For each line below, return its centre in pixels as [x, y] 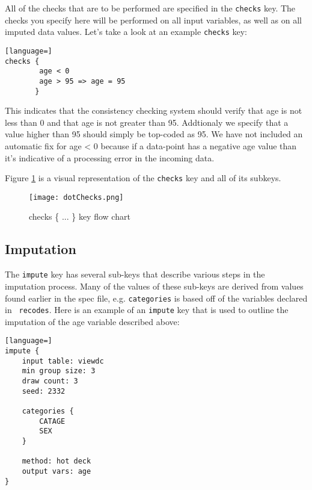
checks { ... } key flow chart [80, 216]
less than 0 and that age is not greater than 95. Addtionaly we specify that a [147, 122]
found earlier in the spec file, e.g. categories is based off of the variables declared [156, 298]
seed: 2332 [44, 391]
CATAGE [52, 421]
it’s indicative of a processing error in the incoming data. [110, 157]
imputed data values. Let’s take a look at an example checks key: [126, 32]
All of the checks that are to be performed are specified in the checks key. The [150, 8]
